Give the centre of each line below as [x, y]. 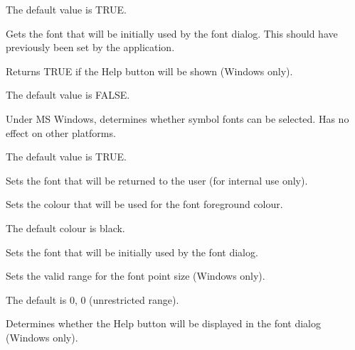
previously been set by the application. [90, 47]
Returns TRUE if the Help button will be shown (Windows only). [149, 71]
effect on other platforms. [61, 132]
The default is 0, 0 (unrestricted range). [92, 299]
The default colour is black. [65, 228]
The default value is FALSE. [68, 95]
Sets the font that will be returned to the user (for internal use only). [157, 180]
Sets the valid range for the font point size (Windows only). [136, 276]
